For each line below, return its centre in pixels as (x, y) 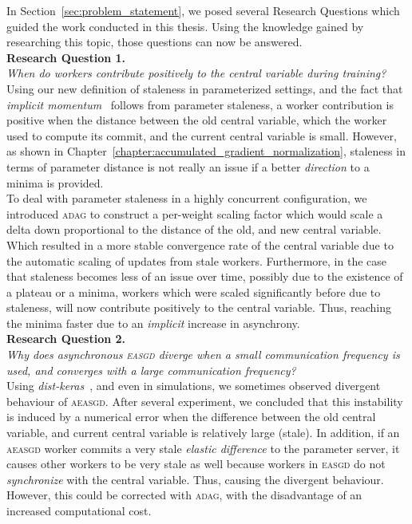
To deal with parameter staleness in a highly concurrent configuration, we (187, 198)
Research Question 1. (66, 57)
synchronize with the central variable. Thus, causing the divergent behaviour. (195, 479)
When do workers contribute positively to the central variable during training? (196, 73)
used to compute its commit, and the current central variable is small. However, (202, 135)
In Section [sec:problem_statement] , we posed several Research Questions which (203, 10)
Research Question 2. (66, 339)
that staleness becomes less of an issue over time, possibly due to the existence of (205, 276)
